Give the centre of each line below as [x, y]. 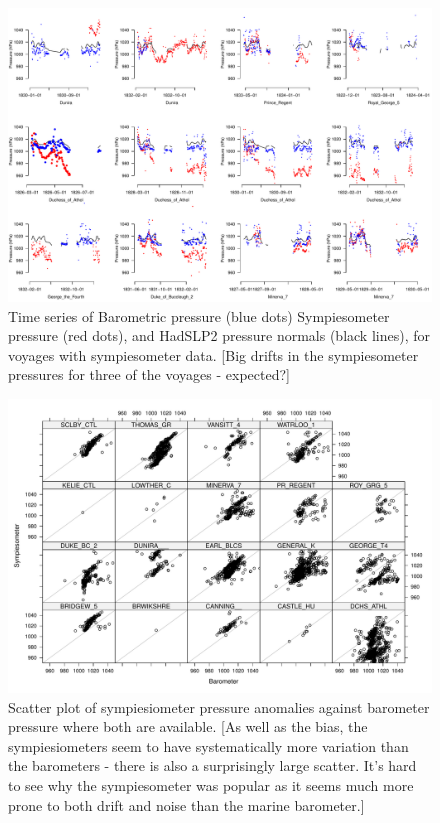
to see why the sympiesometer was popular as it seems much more [211, 784]
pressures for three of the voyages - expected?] [149, 374]
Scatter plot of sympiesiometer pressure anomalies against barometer [219, 706]
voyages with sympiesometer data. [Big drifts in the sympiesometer [213, 354]
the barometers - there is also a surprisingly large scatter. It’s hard [212, 765]
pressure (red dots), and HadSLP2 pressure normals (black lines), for [219, 335]
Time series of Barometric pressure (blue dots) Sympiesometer [199, 315]
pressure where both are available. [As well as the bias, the [188, 726]
